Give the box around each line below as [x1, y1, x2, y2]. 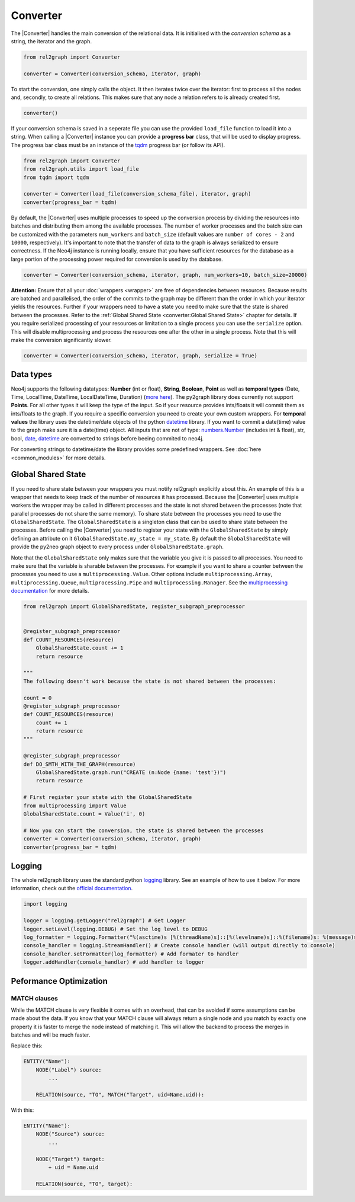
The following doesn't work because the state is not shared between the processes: [23, 677, 276, 685]
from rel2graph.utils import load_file [23, 166, 139, 172]
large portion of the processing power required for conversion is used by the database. [11, 255, 223, 263]
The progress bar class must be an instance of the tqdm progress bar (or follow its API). [11, 141, 225, 148]
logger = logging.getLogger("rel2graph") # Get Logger [23, 918, 186, 924]
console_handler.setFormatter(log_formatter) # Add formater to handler [23, 950, 239, 957]
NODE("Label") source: [35, 1066, 102, 1073]
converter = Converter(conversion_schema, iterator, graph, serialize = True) [23, 353, 257, 359]
